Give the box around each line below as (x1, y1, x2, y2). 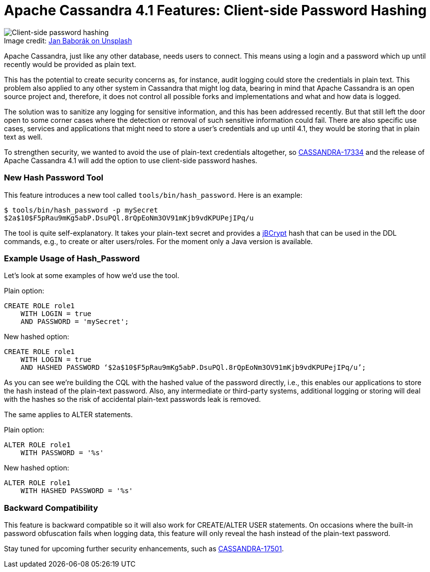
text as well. (4, 132, 43, 141)
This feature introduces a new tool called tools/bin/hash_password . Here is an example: (4, 190, 303, 199)
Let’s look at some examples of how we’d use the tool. (4, 271, 179, 280)
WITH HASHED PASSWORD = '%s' (20, 487, 133, 495)
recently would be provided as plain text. (4, 60, 136, 69)
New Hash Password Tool (4, 173, 104, 183)
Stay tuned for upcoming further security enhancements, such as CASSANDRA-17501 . (4, 544, 284, 553)
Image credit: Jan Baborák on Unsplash (4, 36, 132, 45)
